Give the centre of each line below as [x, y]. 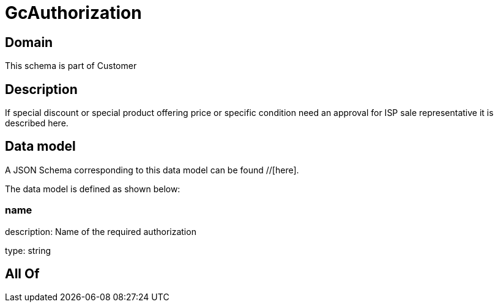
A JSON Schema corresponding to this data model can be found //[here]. [152, 170]
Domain [29, 42]
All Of [22, 274]
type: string [28, 250]
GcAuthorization [73, 13]
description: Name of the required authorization [101, 231]
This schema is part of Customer [71, 66]
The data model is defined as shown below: [93, 189]
